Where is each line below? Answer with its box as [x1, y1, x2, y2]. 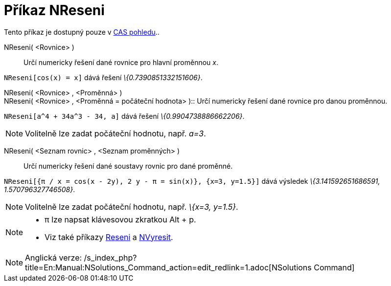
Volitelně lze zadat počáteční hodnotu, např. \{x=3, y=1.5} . [25, 201, 238, 212]
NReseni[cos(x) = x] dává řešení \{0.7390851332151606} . [4, 73, 203, 82]
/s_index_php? [84, 252, 137, 263]
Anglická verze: [25, 252, 82, 263]
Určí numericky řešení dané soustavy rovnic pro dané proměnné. [23, 161, 233, 170]
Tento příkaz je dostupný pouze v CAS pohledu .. [4, 27, 160, 36]
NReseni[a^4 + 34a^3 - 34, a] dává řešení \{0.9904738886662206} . [4, 111, 245, 120]
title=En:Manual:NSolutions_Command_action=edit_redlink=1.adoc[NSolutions [25, 262, 312, 272]
